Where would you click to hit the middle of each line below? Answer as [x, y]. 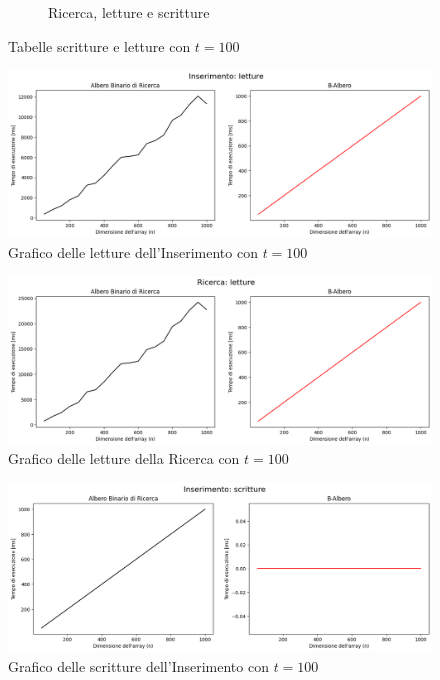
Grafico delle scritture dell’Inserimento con [138, 665]
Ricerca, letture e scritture [129, 12]
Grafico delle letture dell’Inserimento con [133, 251]
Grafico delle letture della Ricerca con [124, 458]
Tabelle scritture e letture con [99, 45]
